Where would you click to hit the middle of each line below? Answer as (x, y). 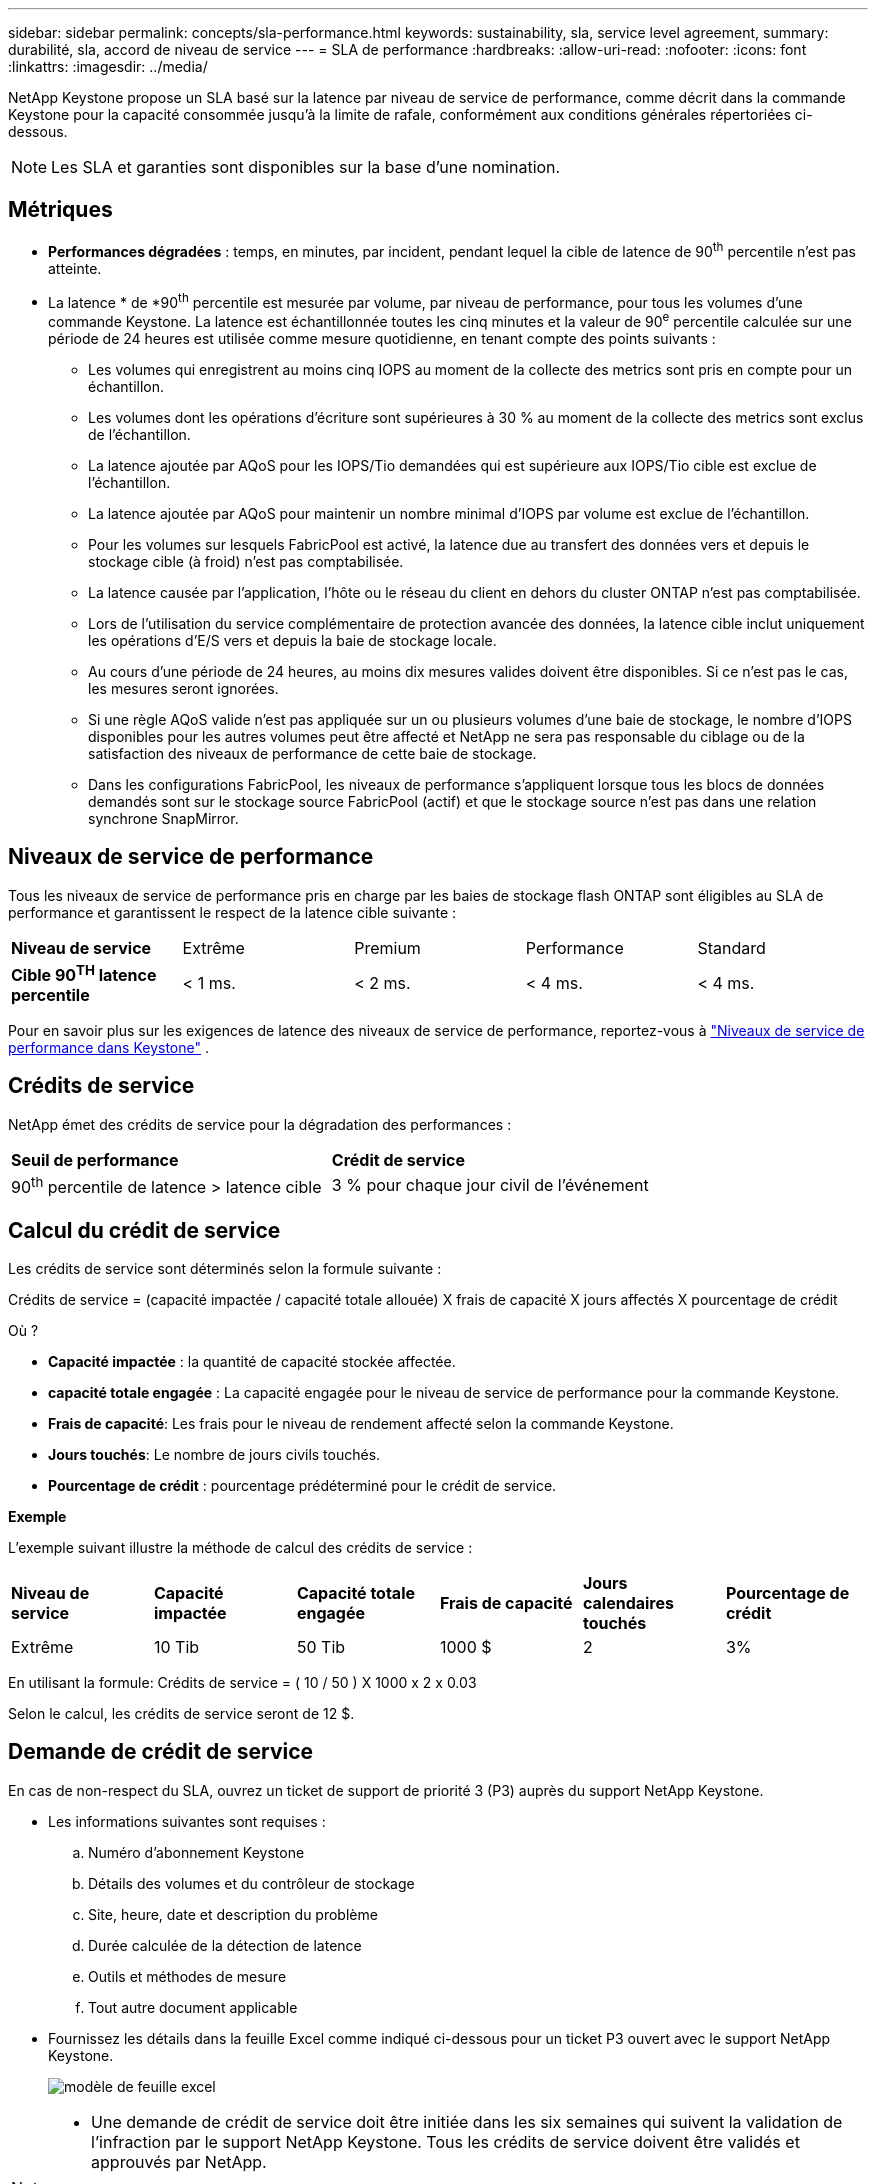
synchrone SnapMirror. (163, 818)
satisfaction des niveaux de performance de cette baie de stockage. (312, 753)
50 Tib (321, 1647)
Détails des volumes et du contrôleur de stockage (251, 1883)
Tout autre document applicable (193, 2007)
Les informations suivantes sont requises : (187, 1821)
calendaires (628, 1603)
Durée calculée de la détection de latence (225, 1945)
